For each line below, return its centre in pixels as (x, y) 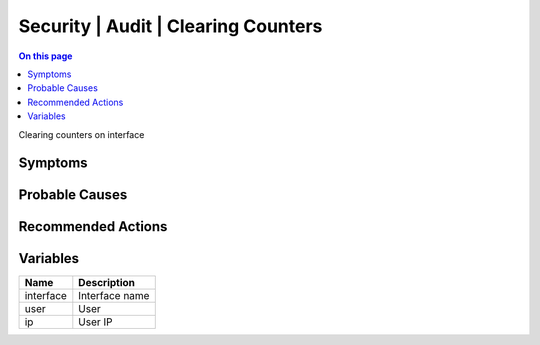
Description (106, 283)
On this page (45, 56)
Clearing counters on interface (81, 134)
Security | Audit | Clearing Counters (170, 26)
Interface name (114, 296)
